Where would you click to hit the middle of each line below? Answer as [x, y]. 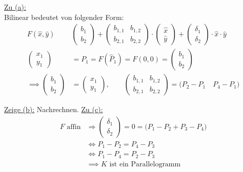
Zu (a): [15, 7]
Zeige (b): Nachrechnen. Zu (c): [54, 109]
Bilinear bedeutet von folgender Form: [64, 17]
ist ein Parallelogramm [145, 164]
